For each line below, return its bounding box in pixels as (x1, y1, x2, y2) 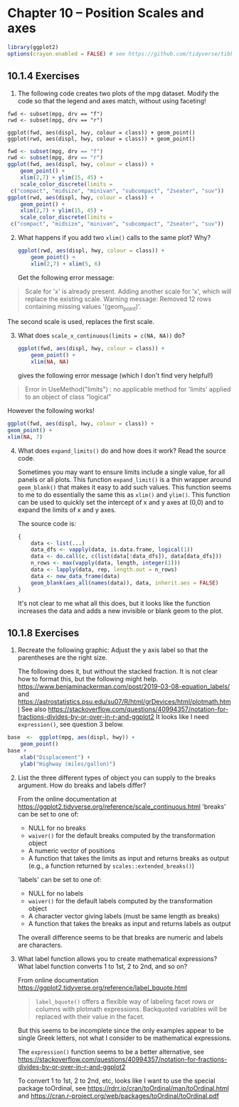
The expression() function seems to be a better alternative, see (17, 1047, 205, 1056)
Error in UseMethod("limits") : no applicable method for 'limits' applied (24, 385, 231, 394)
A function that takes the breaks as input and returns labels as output (28, 919, 231, 928)
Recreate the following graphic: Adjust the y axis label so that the (17, 646, 208, 654)
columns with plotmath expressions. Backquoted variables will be (35, 1004, 228, 1013)
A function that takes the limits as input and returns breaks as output (28, 854, 229, 862)
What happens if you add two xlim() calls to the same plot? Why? (17, 234, 211, 241)
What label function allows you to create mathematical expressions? (17, 954, 218, 962)
